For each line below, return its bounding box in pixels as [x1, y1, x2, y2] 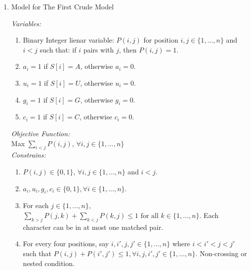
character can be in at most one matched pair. [23, 221, 164, 232]
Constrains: [11, 150, 46, 160]
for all [140, 212, 159, 219]
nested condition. [23, 258, 75, 268]
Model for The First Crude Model [11, 1, 114, 11]
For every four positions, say [23, 238, 109, 249]
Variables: [11, 18, 42, 28]
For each [23, 200, 49, 211]
